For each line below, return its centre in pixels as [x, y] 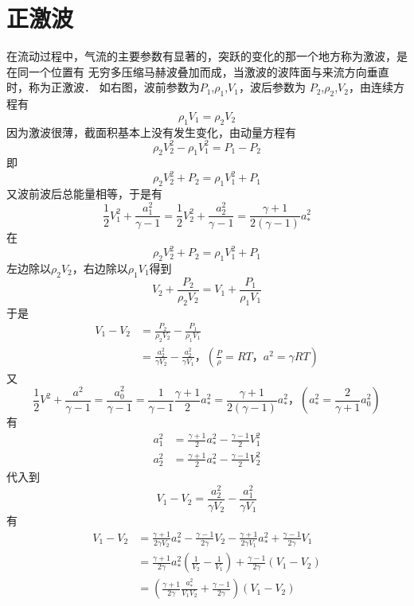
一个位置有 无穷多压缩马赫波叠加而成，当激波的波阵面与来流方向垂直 [209, 71]
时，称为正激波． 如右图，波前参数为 [103, 87]
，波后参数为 [272, 87]
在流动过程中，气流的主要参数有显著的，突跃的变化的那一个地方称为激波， [201, 56]
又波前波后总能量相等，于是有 [84, 194]
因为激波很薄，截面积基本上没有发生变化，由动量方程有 [151, 132]
